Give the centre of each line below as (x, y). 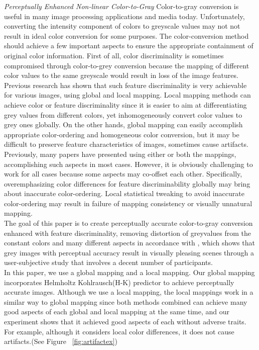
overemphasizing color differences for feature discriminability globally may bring (127, 183)
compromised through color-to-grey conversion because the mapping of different (127, 65)
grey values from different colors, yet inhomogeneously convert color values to (123, 114)
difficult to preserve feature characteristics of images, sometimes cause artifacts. (126, 144)
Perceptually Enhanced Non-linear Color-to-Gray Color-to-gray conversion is (121, 6)
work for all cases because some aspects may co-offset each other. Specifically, (123, 174)
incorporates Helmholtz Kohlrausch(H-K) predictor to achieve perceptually (119, 282)
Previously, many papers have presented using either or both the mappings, (120, 154)
